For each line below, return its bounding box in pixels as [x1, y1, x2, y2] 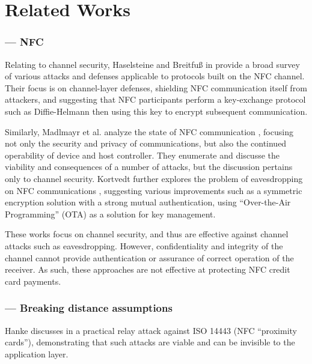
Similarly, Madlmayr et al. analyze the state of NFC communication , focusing [5, 125, 293, 138]
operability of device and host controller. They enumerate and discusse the [5, 148, 280, 161]
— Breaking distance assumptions [5, 300, 173, 315]
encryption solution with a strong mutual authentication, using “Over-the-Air [5, 196, 291, 208]
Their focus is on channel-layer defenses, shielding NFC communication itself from [5, 81, 307, 94]
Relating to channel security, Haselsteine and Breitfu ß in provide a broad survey [5, 58, 300, 70]
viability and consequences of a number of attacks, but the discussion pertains [5, 160, 293, 173]
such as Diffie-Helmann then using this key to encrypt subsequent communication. [5, 105, 308, 117]
